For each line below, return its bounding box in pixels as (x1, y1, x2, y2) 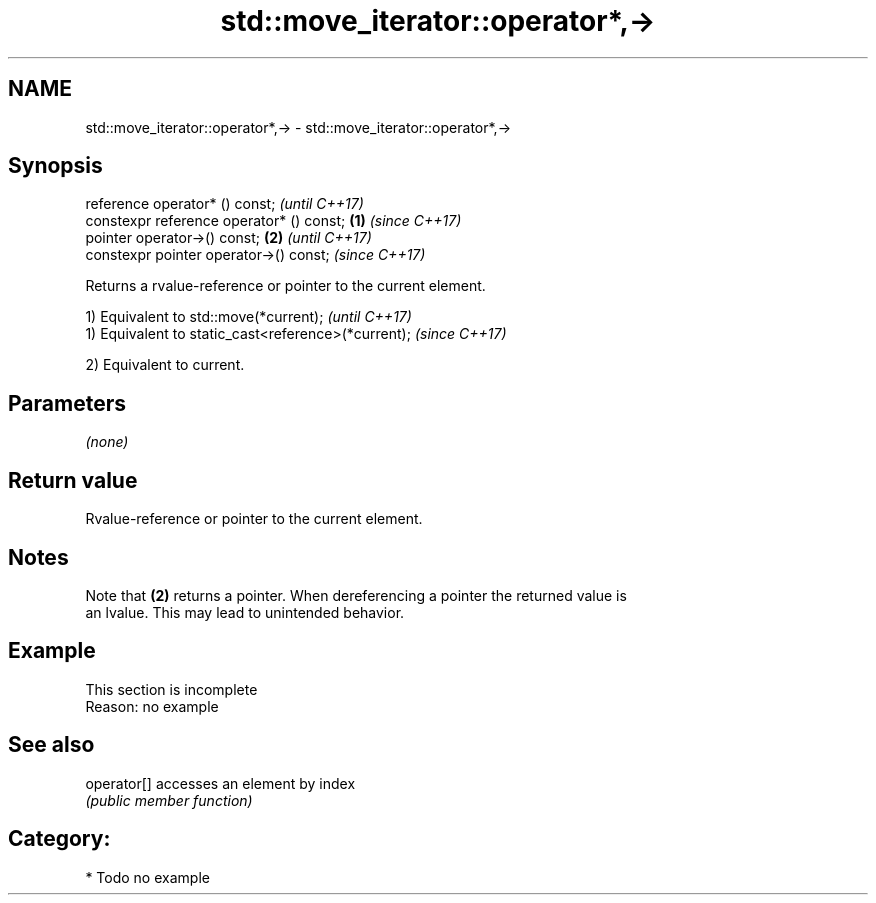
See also (8, 732, 95, 758)
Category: (8, 826, 111, 852)
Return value (8, 467, 138, 493)
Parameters (8, 390, 126, 416)
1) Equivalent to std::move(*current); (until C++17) (85, 308, 412, 326)
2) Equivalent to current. (85, 356, 245, 374)
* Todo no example (85, 868, 210, 886)
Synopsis (8, 153, 103, 179)
